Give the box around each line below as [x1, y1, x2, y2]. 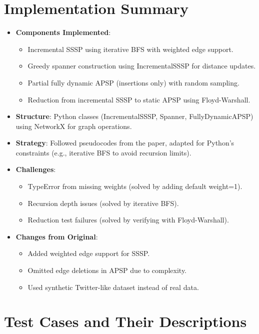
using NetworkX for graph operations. [15, 120, 132, 131]
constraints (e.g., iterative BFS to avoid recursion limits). [15, 147, 191, 157]
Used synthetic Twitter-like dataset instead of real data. [27, 281, 199, 292]
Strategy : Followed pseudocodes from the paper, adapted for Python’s [15, 137, 234, 148]
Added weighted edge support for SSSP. [27, 248, 150, 258]
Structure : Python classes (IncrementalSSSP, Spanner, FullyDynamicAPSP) [15, 111, 253, 121]
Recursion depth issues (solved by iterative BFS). [27, 197, 179, 208]
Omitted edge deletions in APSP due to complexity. [27, 265, 187, 275]
